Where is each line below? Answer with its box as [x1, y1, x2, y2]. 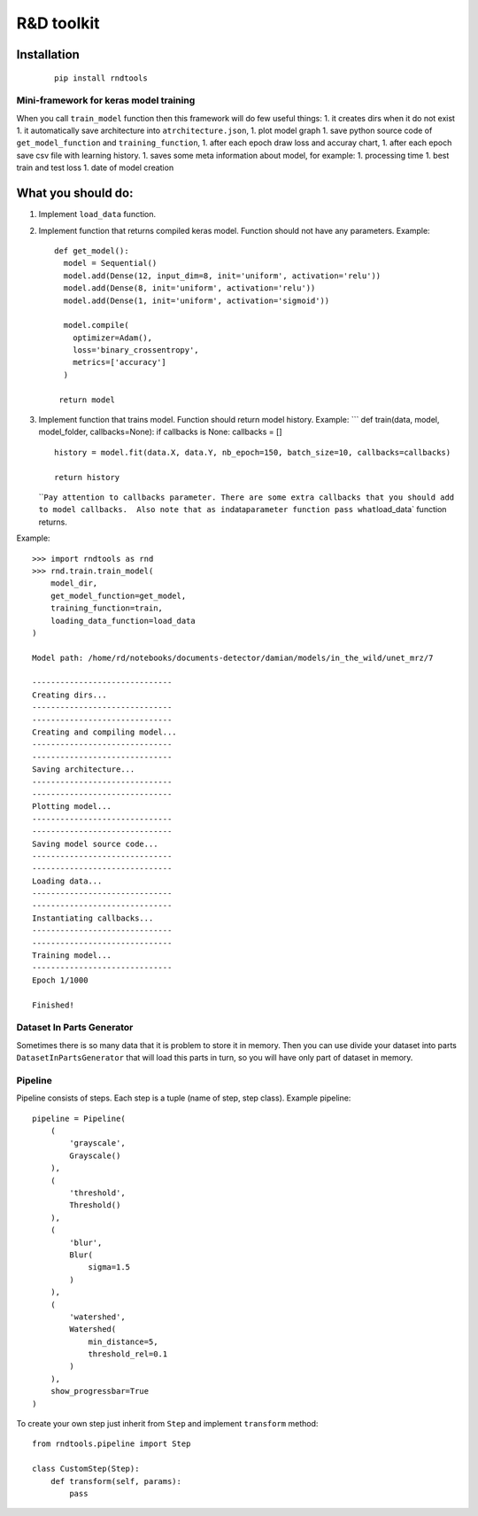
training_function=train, [50, 603, 164, 613]
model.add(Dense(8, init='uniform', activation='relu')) [63, 284, 316, 293]
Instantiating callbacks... [32, 913, 154, 923]
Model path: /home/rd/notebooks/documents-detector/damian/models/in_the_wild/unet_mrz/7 [32, 652, 434, 663]
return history [54, 472, 120, 482]
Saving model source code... [32, 838, 158, 849]
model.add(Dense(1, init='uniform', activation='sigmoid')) [63, 295, 330, 306]
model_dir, [50, 579, 98, 588]
